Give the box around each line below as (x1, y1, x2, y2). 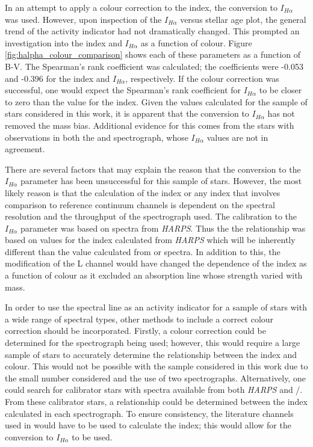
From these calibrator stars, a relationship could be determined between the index (5, 395, 308, 407)
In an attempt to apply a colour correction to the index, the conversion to (5, 1, 277, 13)
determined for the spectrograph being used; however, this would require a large (5, 336, 300, 349)
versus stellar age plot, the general (180, 13, 306, 25)
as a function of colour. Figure (140, 36, 252, 49)
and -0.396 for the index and (5, 72, 110, 84)
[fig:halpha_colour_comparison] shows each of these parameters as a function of (5, 48, 301, 61)
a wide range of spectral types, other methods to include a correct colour (5, 312, 274, 325)
